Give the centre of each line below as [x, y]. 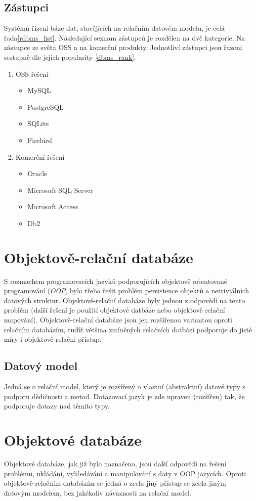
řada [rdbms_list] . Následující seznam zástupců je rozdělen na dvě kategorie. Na [125, 37]
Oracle [37, 173]
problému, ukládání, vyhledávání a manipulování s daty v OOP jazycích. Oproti [125, 473]
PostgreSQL [45, 107]
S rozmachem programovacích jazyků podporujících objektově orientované [116, 281]
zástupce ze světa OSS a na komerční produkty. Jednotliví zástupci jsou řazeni [123, 47]
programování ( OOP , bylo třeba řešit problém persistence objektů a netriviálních [127, 291]
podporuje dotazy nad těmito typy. [57, 406]
